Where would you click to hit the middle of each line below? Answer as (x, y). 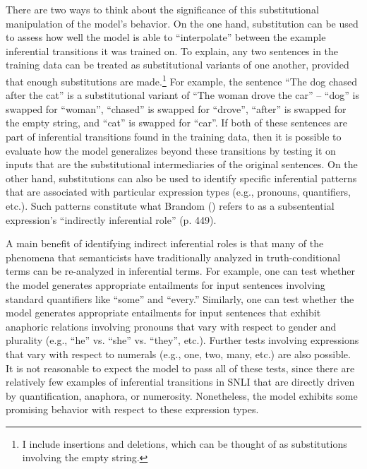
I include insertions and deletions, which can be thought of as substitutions (185, 443)
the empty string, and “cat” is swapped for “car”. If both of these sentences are (176, 123)
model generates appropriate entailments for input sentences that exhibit (163, 313)
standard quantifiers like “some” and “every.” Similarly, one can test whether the (180, 298)
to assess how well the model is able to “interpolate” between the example (166, 37)
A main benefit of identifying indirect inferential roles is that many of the (165, 243)
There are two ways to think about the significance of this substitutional (162, 9)
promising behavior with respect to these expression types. (132, 409)
